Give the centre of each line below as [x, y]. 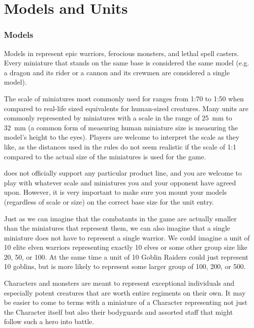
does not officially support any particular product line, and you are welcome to [123, 173]
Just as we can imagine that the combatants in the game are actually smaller [120, 218]
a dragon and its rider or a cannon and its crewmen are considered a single [117, 72]
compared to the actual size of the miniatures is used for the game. [105, 156]
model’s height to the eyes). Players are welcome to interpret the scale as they [122, 137]
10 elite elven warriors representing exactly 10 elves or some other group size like [126, 247]
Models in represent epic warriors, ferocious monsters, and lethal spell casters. [122, 53]
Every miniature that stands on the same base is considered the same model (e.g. [127, 63]
